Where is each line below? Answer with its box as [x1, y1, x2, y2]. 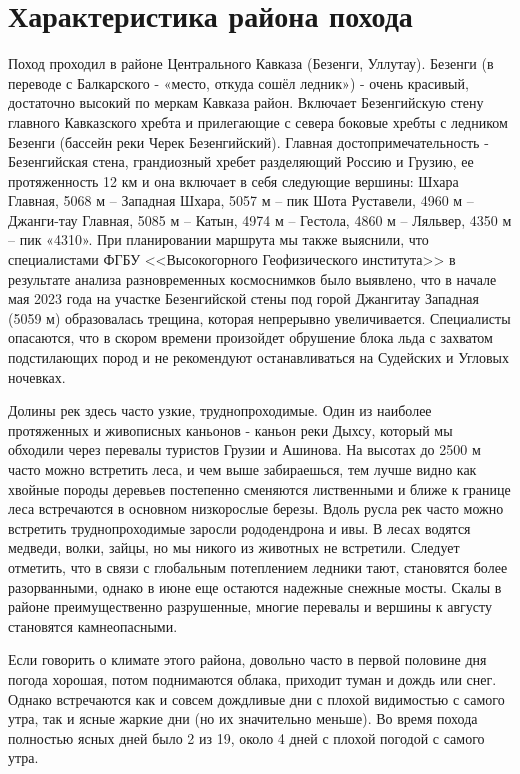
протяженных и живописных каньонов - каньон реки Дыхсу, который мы [8, 419, 453, 440]
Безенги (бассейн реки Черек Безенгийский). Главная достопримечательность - [8, 131, 489, 152]
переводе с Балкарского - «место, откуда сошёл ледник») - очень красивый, [8, 72, 469, 93]
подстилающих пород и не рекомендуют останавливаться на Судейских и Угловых [8, 347, 509, 368]
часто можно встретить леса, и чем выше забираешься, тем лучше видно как [8, 459, 477, 479]
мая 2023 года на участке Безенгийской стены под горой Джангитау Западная [8, 288, 480, 309]
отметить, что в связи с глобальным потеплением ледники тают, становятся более [8, 556, 508, 577]
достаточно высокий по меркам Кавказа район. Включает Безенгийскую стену [8, 92, 484, 113]
